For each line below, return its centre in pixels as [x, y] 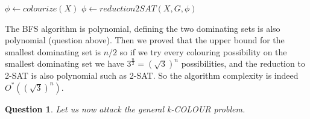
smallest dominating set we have [65, 63]
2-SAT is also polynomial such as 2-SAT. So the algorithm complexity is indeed [152, 75]
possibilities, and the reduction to [243, 63]
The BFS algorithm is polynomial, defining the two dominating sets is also [143, 28]
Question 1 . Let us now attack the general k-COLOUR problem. [125, 108]
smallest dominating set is [53, 51]
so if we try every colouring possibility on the [203, 51]
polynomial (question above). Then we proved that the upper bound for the [145, 40]
